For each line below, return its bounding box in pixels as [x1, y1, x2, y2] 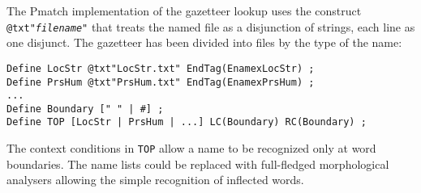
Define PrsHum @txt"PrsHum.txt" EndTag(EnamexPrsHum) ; [6, 76, 315, 88]
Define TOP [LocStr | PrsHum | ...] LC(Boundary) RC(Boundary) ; [6, 116, 367, 128]
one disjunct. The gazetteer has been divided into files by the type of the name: [6, 34, 402, 51]
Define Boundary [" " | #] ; [6, 103, 164, 115]
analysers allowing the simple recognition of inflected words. [6, 171, 304, 188]
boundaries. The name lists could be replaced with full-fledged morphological [6, 155, 389, 172]
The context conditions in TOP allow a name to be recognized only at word [6, 140, 376, 157]
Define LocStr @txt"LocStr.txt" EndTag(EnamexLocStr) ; [6, 62, 315, 74]
